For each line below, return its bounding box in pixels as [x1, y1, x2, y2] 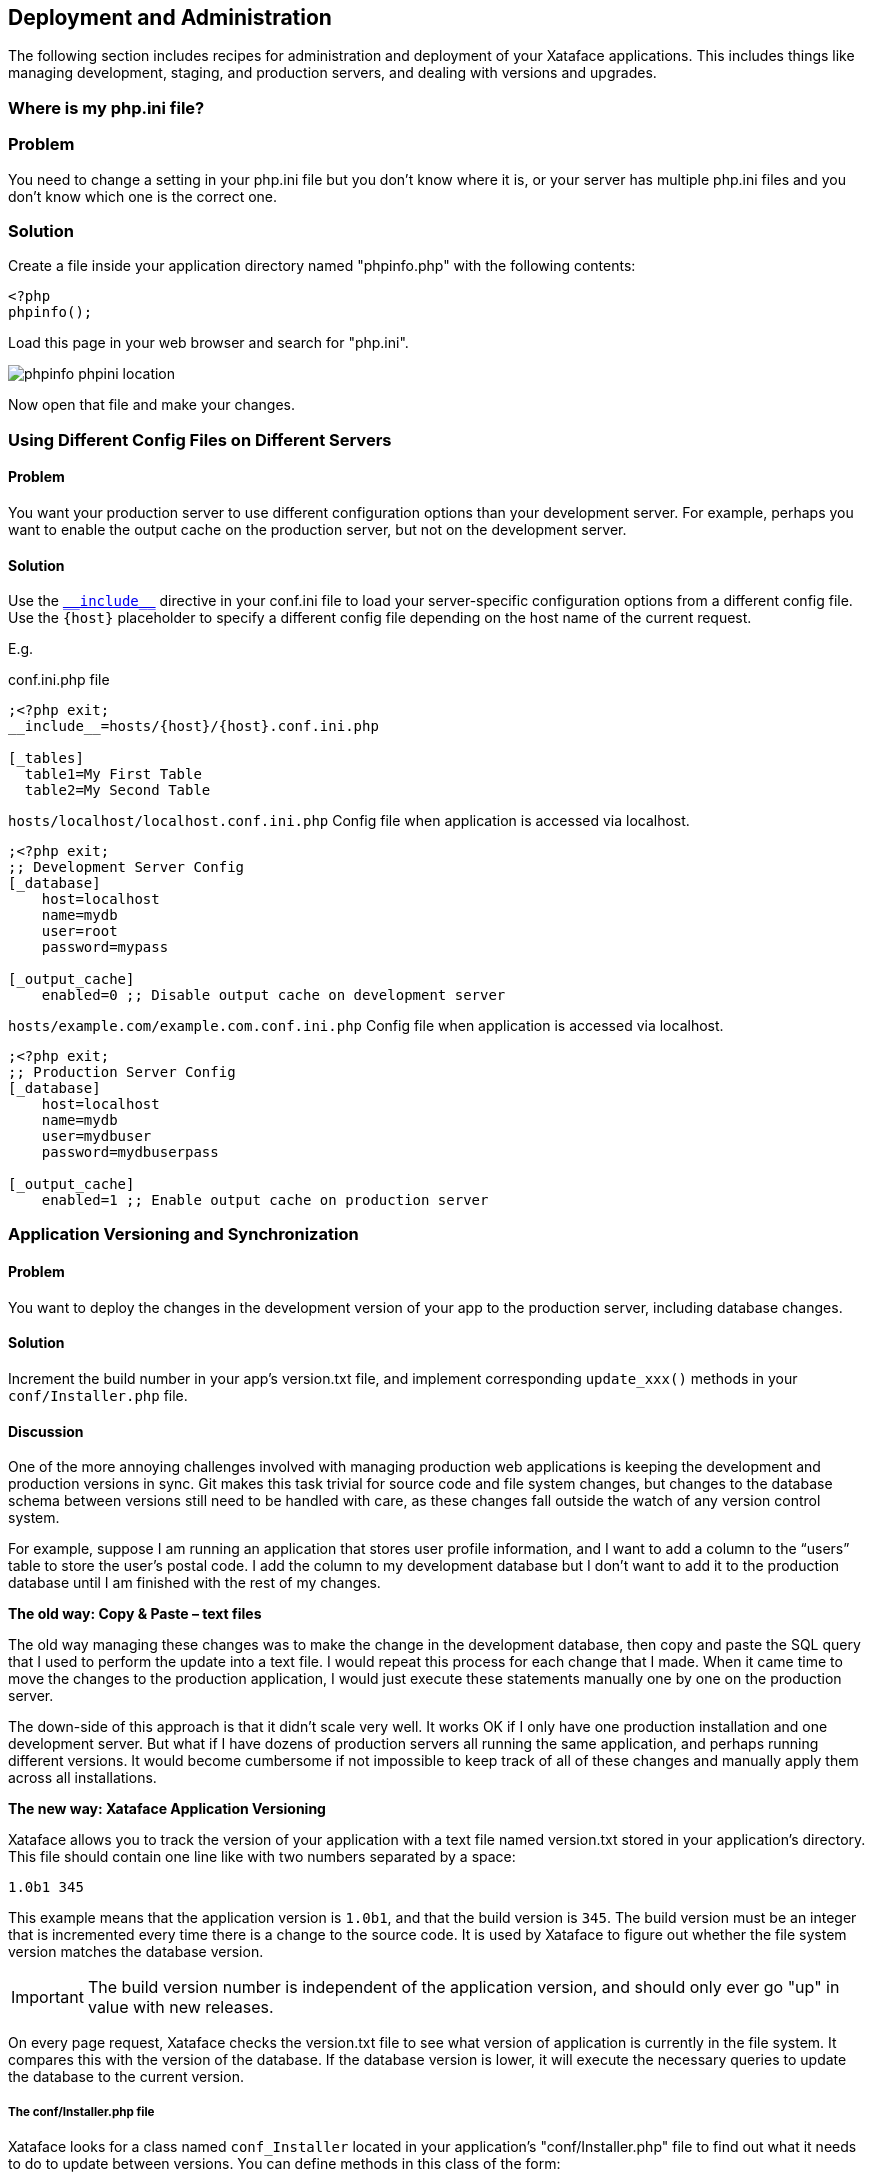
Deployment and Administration [8, 5, 332, 30]
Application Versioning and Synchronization [8, 1224, 359, 1245]
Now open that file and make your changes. [8, 396, 296, 414]
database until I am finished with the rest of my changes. [8, 1574, 381, 1592]
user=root [41, 923, 118, 940]
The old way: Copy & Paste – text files [8, 1605, 262, 1623]
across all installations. [8, 1769, 157, 1787]
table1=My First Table [24, 766, 202, 783]
